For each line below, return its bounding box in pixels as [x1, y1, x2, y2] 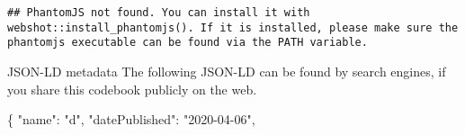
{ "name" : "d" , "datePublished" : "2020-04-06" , [7, 110, 255, 129]
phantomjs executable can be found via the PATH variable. [7, 36, 368, 49]
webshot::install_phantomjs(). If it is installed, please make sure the [7, 21, 459, 34]
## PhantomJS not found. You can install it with [7, 6, 310, 19]
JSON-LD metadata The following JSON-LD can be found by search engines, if [7, 61, 446, 80]
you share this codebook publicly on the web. [7, 79, 257, 98]
